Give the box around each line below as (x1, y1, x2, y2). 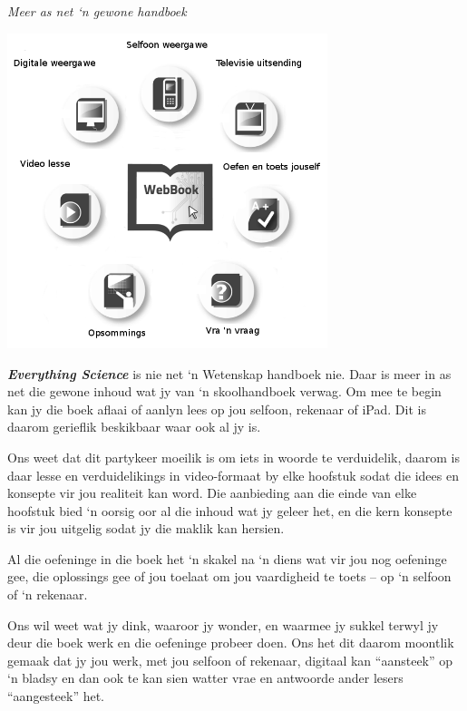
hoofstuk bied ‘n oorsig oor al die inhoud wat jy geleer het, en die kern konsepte (7, 501, 452, 520)
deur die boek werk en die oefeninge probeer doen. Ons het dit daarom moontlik (7, 633, 454, 652)
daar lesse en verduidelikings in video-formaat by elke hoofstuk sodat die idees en (7, 465, 459, 484)
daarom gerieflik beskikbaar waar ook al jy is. (7, 417, 261, 436)
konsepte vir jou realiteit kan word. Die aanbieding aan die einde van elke (7, 483, 417, 502)
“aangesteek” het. (7, 687, 105, 706)
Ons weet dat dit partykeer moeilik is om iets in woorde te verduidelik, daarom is (7, 447, 461, 466)
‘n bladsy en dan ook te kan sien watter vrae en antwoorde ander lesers (7, 668, 404, 687)
